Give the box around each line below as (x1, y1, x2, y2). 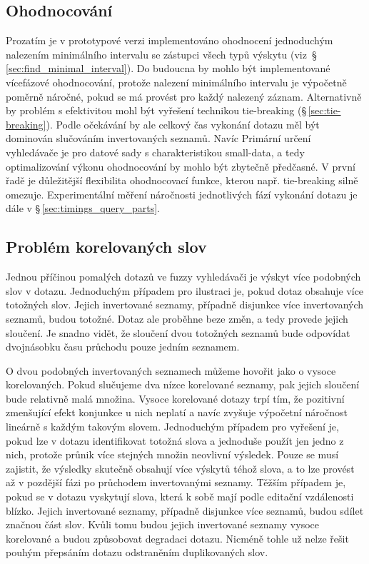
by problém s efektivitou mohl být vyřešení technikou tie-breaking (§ (6, 103, 307, 118)
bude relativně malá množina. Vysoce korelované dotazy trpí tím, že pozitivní (6, 391, 345, 406)
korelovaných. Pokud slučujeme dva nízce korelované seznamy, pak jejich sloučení (6, 377, 360, 392)
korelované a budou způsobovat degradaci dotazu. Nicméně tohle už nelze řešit (6, 530, 349, 545)
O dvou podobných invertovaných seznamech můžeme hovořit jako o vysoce (6, 363, 336, 378)
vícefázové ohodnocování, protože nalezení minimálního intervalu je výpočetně (6, 74, 347, 89)
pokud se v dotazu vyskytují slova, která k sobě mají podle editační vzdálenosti (6, 489, 354, 504)
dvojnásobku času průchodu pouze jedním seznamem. (6, 339, 240, 354)
